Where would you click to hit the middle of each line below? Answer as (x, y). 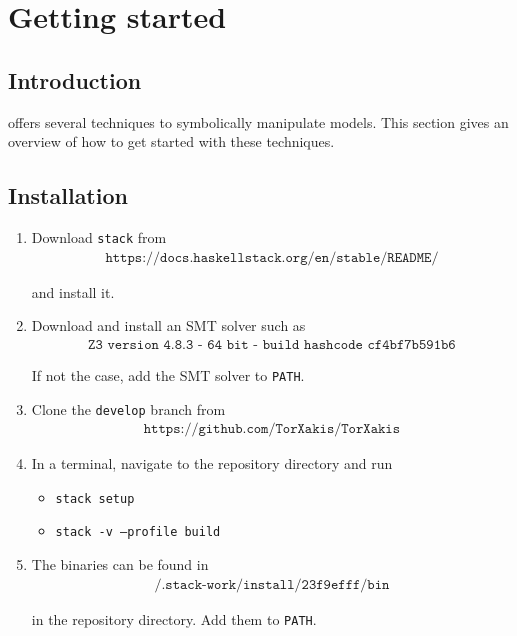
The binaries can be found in (120, 564)
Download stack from (99, 236)
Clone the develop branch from (128, 408)
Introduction (75, 79)
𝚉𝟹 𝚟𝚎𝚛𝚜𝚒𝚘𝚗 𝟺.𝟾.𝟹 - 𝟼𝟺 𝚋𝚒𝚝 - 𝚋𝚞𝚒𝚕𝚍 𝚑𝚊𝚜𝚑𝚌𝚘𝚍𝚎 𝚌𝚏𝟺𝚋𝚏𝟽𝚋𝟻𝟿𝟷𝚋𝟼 (272, 344)
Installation (68, 195)
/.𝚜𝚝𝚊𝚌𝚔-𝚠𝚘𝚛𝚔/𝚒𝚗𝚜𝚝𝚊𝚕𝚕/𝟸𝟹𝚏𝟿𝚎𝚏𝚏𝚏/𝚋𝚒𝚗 (272, 584)
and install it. (73, 291)
